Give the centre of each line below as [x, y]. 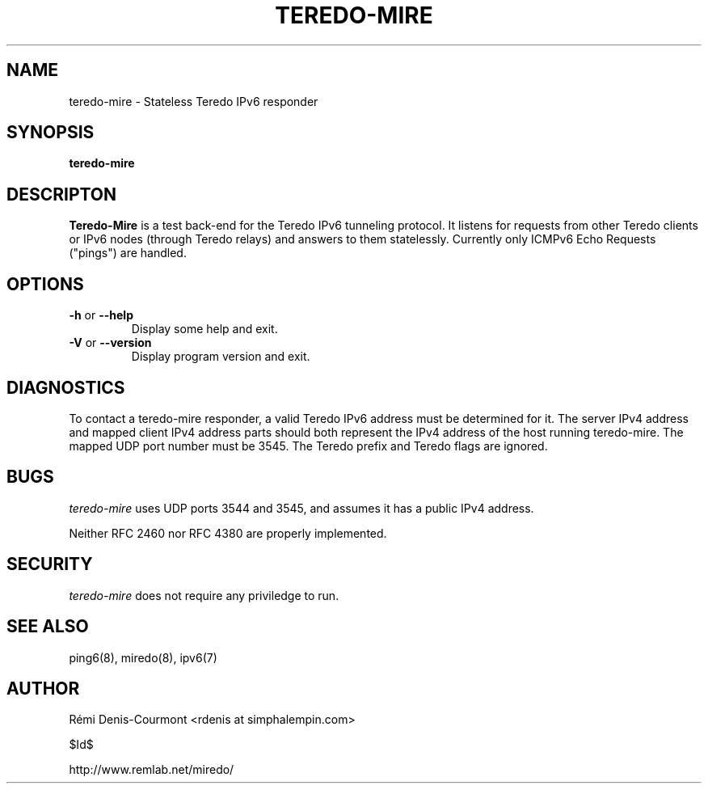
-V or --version [110, 343]
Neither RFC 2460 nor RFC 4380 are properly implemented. [228, 533]
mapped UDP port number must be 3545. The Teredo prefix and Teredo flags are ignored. [308, 446]
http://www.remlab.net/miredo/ [152, 770]
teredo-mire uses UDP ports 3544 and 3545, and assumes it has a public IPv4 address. [301, 508]
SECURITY [50, 564]
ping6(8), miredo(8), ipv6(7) [143, 657]
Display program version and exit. [221, 357]
